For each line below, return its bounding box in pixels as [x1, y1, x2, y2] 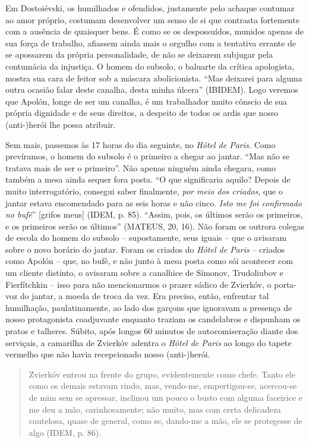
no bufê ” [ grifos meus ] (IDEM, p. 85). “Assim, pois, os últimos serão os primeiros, [5, 208, 303, 221]
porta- [274, 278, 297, 290]
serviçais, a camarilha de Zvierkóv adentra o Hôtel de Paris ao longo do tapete [5, 336, 292, 348]
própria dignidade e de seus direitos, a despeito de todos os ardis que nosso [5, 106, 279, 119]
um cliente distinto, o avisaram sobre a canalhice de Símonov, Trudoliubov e [5, 266, 283, 279]
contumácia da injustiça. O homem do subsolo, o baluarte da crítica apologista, [5, 59, 295, 72]
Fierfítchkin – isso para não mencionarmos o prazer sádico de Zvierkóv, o [5, 278, 272, 290]
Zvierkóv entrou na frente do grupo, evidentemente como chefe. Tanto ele [29, 367, 295, 380]
